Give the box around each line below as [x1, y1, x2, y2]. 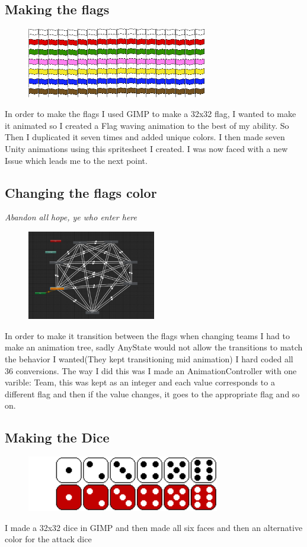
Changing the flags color [5, 183, 157, 201]
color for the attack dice [5, 533, 92, 545]
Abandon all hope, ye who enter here [5, 211, 137, 223]
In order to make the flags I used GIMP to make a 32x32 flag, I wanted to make [5, 107, 296, 120]
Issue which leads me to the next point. [5, 154, 148, 166]
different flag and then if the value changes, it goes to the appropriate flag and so [5, 387, 300, 400]
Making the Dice [5, 428, 110, 447]
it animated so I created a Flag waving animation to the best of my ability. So [5, 119, 289, 131]
